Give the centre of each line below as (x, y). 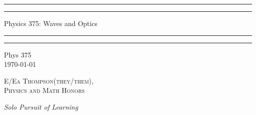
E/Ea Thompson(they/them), (49, 80)
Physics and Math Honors (44, 90)
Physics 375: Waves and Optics (51, 23)
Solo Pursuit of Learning (41, 106)
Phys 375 (18, 54)
